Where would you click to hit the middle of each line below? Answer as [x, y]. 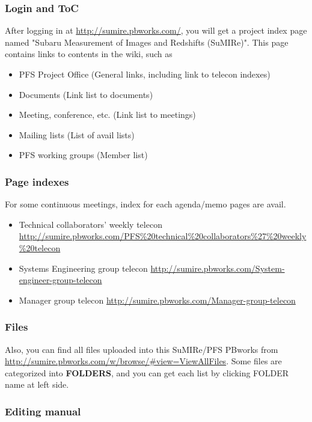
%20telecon [40, 247]
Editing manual [43, 411]
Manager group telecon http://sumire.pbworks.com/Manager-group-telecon [157, 300]
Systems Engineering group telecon [83, 268]
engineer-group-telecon [60, 280]
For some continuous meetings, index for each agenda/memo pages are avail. [145, 204]
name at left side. [37, 384]
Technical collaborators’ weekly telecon [90, 224]
